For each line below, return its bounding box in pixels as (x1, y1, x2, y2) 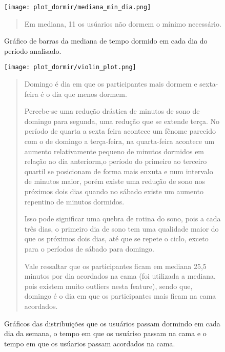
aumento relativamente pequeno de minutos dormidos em (24, 146, 204, 156)
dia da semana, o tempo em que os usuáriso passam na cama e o (4, 328, 207, 339)
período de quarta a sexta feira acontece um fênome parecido (24, 126, 216, 136)
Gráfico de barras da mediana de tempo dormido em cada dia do (4, 35, 208, 46)
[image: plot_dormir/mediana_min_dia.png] (4, 4, 151, 11)
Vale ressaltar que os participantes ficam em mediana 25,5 (24, 260, 207, 271)
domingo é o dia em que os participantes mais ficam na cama (24, 291, 216, 301)
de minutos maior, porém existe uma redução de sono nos (24, 176, 206, 187)
